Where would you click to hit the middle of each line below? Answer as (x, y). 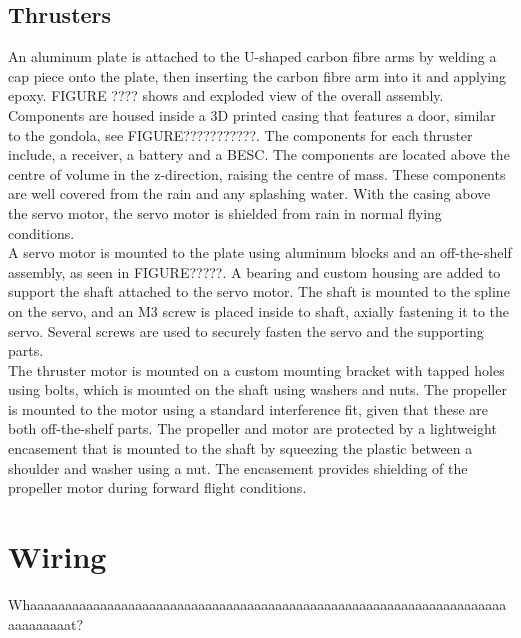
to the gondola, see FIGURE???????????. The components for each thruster (240, 134)
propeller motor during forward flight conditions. (157, 487)
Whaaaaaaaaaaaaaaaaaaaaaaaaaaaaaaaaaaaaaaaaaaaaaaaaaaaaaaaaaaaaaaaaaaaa (257, 603)
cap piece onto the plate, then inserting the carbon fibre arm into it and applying (257, 75)
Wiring (57, 556)
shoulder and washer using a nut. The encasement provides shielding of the (238, 467)
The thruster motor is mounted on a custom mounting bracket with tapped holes (256, 369)
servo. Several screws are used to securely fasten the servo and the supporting (246, 330)
